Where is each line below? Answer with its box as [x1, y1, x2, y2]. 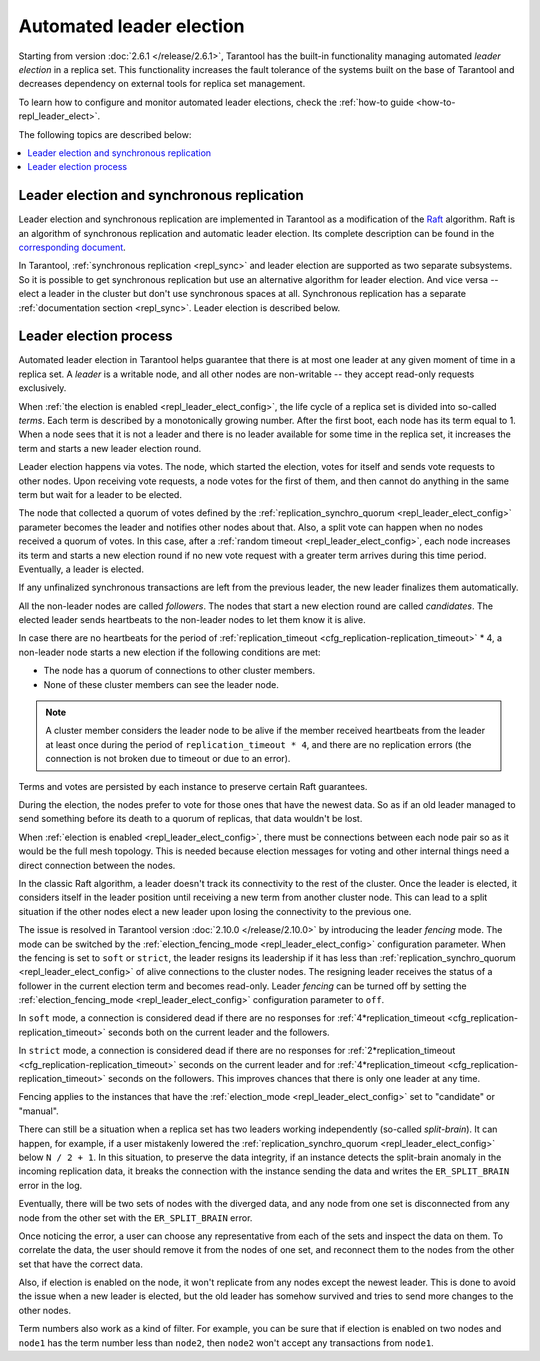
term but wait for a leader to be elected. [18, 488, 182, 500]
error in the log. [18, 1179, 83, 1191]
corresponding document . [18, 241, 127, 253]
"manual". [18, 1105, 59, 1117]
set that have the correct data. [18, 1258, 144, 1270]
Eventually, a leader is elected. [18, 563, 145, 575]
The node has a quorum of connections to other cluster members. [43, 665, 315, 677]
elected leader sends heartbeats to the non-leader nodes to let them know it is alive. [18, 614, 367, 626]
